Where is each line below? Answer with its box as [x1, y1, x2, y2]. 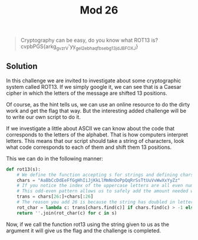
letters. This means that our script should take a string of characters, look [6, 137, 184, 144]
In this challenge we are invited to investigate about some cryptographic [6, 77, 181, 84]
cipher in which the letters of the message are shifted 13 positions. [6, 89, 168, 96]
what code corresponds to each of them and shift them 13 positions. [6, 144, 172, 151]
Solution [6, 61, 38, 71]
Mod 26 [80, 4, 118, 17]
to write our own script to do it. [6, 113, 81, 121]
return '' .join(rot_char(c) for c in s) [16, 210, 117, 216]
